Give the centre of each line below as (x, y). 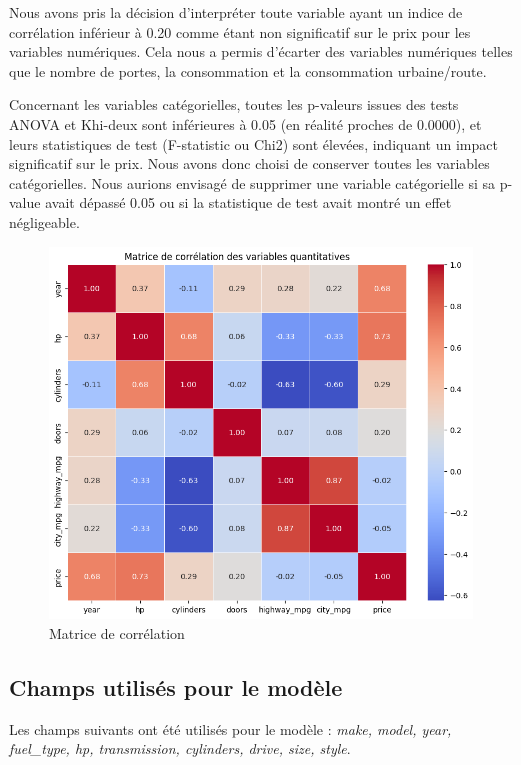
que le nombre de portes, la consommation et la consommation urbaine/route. (248, 70)
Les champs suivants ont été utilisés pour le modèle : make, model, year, (230, 728)
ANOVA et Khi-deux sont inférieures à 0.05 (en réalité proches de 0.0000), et (245, 123)
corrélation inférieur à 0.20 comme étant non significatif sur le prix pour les (240, 31)
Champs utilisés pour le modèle (176, 686)
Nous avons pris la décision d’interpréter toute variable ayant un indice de (236, 12)
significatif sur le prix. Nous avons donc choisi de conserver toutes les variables (249, 163)
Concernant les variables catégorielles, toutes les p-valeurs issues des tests (234, 104)
